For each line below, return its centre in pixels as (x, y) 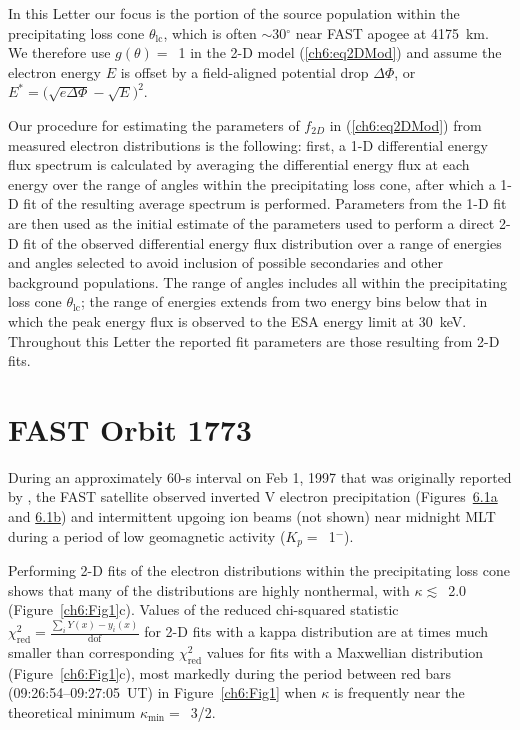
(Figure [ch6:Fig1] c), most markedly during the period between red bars (229, 672)
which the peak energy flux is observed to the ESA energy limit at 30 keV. (237, 320)
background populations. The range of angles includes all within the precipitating (257, 281)
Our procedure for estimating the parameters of (154, 124)
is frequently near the (399, 692)
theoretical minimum (72, 711)
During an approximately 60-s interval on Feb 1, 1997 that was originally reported (260, 476)
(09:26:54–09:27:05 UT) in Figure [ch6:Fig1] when (162, 692)
